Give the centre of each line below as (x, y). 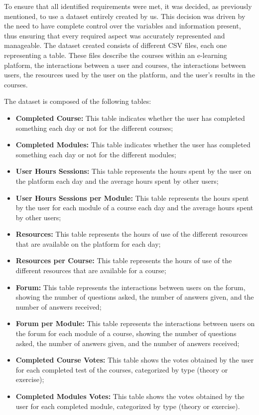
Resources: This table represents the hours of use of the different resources (132, 234)
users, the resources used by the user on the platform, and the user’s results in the (129, 75)
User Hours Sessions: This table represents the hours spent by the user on (133, 171)
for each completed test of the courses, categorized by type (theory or (122, 369)
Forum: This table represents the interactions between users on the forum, (130, 287)
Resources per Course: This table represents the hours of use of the (124, 260)
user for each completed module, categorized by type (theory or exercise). (128, 406)
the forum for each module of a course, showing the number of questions (126, 333)
